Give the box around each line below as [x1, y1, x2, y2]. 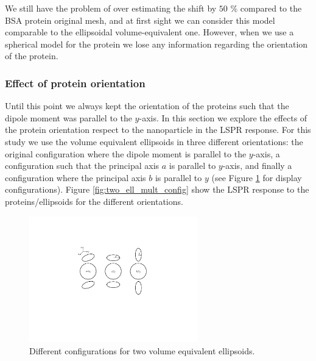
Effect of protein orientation [5, 75, 146, 90]
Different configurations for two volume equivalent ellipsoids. [29, 344, 255, 357]
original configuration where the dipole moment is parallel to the [5, 147, 247, 160]
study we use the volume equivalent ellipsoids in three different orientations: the [5, 135, 303, 148]
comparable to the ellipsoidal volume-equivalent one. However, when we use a [5, 26, 294, 38]
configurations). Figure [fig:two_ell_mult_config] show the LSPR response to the [5, 183, 309, 196]
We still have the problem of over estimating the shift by [5, 2, 217, 14]
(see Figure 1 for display [211, 171, 302, 184]
